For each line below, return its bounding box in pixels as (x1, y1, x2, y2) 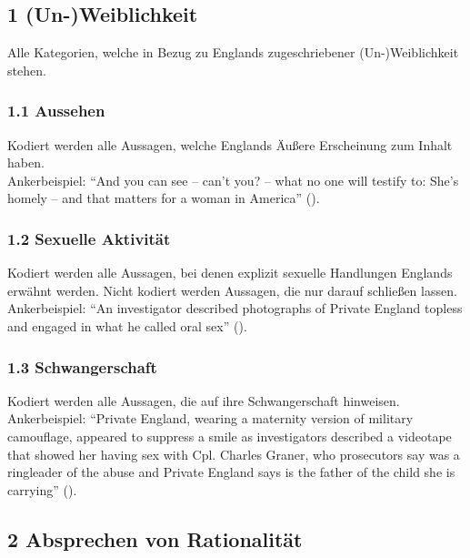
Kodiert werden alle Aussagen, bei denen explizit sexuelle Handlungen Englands (7, 263, 453, 282)
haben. (7, 153, 45, 172)
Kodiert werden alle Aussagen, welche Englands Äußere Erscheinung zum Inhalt (7, 135, 453, 154)
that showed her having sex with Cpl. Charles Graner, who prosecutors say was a (7, 444, 460, 463)
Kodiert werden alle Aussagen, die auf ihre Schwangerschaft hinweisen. (7, 391, 400, 410)
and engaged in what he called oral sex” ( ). (7, 316, 247, 335)
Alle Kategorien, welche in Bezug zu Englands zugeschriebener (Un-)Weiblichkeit (7, 43, 459, 62)
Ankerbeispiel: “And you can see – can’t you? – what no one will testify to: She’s (7, 170, 459, 189)
